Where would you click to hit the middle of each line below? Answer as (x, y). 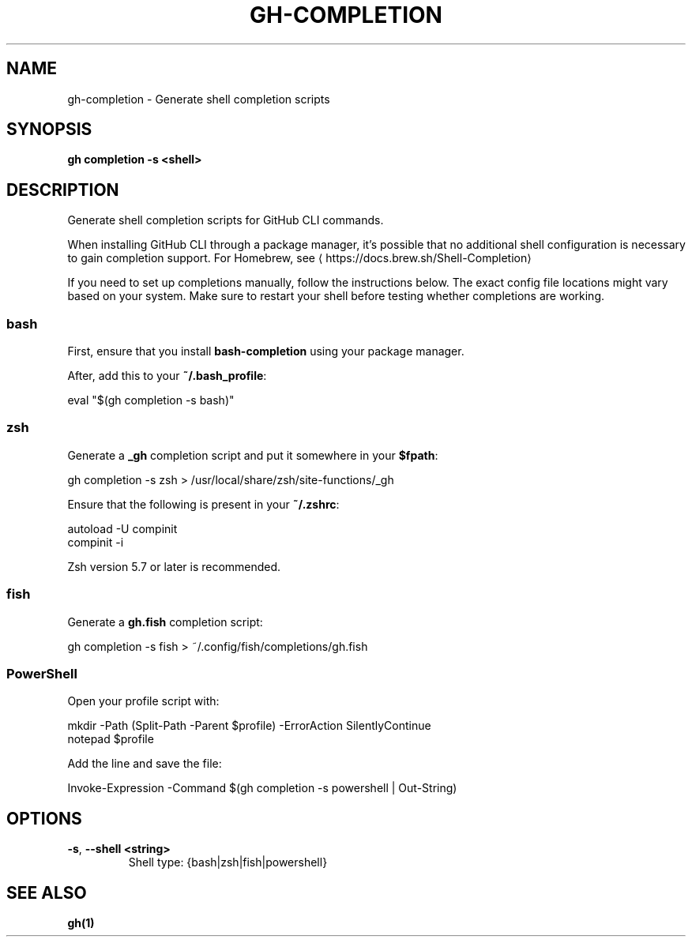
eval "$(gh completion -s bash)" (151, 400)
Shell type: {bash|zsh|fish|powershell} (228, 862)
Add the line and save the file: (145, 764)
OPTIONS (44, 818)
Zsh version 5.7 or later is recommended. (174, 566)
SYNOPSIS (49, 130)
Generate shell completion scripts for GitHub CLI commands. (226, 220)
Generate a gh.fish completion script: (165, 622)
